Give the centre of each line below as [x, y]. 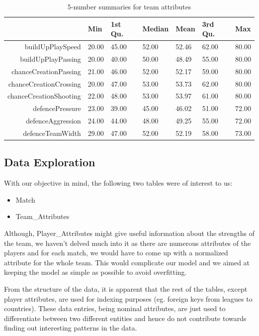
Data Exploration [50, 162]
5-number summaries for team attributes [129, 6]
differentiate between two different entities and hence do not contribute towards [125, 318]
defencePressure [57, 108]
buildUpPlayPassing [50, 58]
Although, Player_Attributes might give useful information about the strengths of [129, 233]
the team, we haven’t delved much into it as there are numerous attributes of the [128, 243]
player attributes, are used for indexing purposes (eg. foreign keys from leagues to [128, 298]
